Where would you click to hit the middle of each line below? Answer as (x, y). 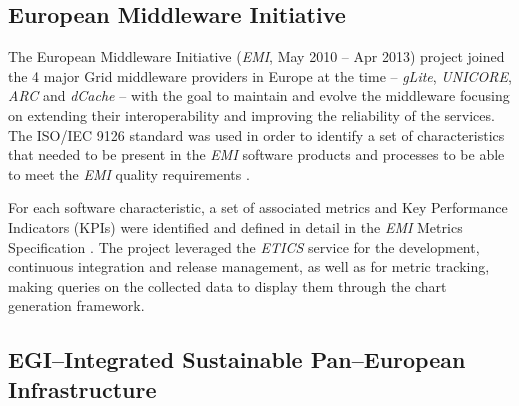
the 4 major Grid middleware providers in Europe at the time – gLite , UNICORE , (260, 75)
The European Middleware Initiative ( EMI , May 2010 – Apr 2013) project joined (256, 56)
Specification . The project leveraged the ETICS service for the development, (244, 246)
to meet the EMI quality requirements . (129, 173)
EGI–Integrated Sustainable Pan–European (237, 359)
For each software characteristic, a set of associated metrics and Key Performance (258, 207)
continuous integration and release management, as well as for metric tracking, (249, 266)
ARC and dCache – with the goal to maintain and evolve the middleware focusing (259, 95)
